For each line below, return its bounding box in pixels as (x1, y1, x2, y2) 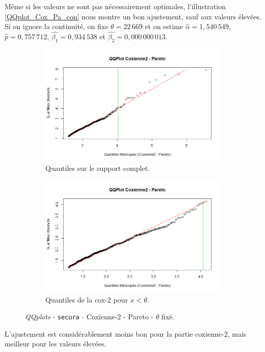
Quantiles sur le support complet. (45, 163, 150, 173)
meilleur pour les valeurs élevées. (5, 338, 107, 349)
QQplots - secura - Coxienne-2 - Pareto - (25, 311, 153, 322)
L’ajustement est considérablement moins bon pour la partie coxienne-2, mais (5, 328, 247, 339)
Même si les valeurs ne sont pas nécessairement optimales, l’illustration (5, 1, 226, 11)
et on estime (145, 21, 183, 32)
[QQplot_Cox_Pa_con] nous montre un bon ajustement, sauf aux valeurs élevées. (5, 11, 261, 21)
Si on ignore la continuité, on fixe (5, 21, 109, 32)
